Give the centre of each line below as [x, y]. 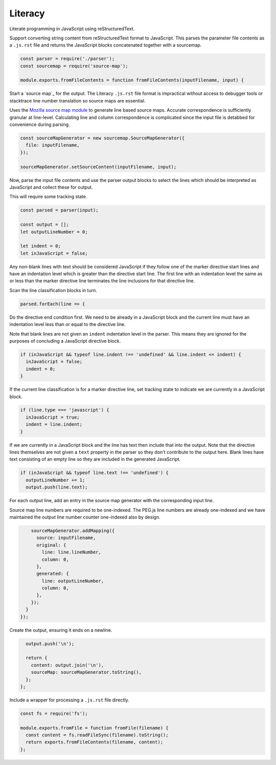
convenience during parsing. [40, 125]
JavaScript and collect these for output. [51, 187]
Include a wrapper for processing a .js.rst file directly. [70, 700]
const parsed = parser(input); [60, 210]
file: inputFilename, [53, 145]
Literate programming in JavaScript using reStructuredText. [72, 29]
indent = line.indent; [54, 425]
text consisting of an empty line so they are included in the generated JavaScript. [95, 459]
